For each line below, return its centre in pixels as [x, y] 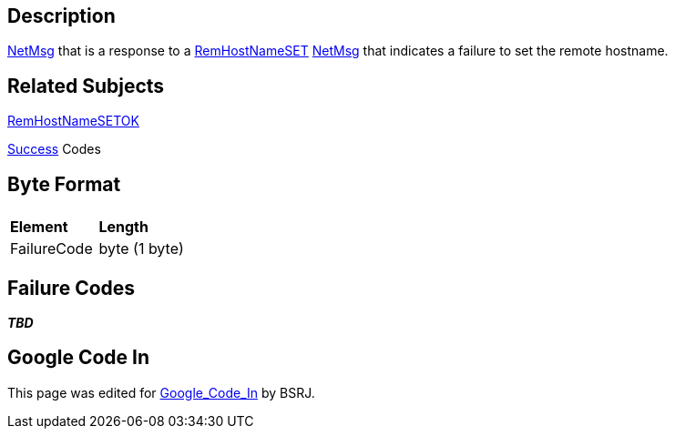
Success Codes [54, 149]
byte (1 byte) [141, 249]
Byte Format [64, 184]
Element [39, 227]
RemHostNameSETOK [73, 121]
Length [123, 227]
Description [61, 16]
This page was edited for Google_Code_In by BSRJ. [161, 392]
